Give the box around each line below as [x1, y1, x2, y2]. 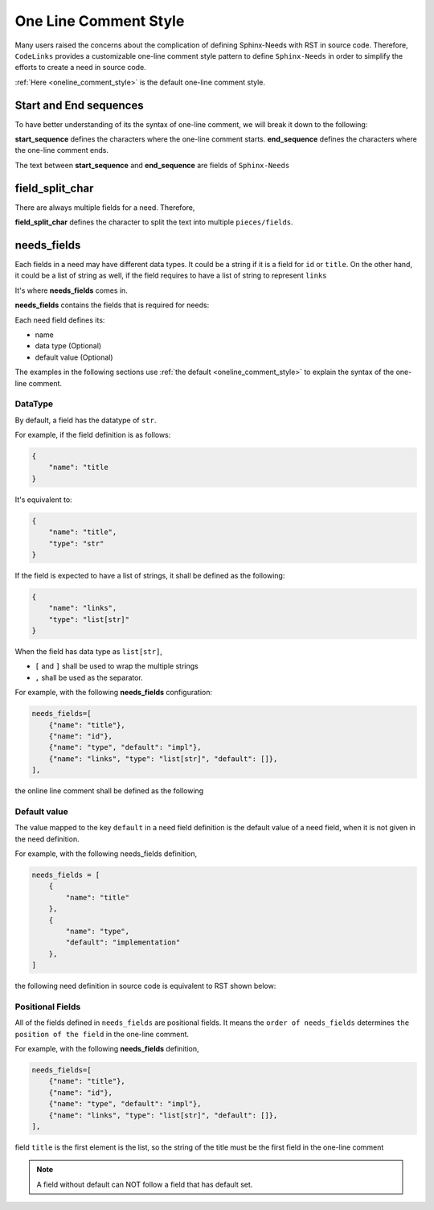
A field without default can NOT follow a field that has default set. [36, 1179, 253, 1189]
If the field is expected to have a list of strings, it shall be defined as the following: [14, 570, 285, 580]
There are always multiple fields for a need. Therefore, [14, 202, 195, 212]
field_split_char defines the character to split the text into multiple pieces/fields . [14, 217, 293, 227]
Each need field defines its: [14, 315, 105, 325]
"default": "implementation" [65, 938, 181, 947]
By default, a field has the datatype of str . [14, 415, 157, 425]
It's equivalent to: [14, 495, 72, 504]
